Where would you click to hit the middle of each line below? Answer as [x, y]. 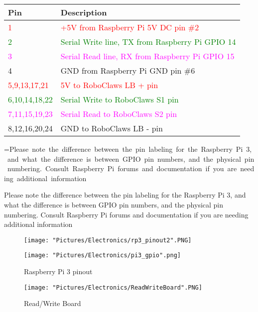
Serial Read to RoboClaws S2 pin [119, 114]
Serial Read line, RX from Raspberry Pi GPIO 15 [147, 56]
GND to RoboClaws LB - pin [112, 128]
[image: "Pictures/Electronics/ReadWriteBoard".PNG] [113, 287]
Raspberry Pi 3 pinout [58, 271]
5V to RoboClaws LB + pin [109, 85]
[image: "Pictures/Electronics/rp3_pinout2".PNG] [108, 240]
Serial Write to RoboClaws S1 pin [120, 99]
